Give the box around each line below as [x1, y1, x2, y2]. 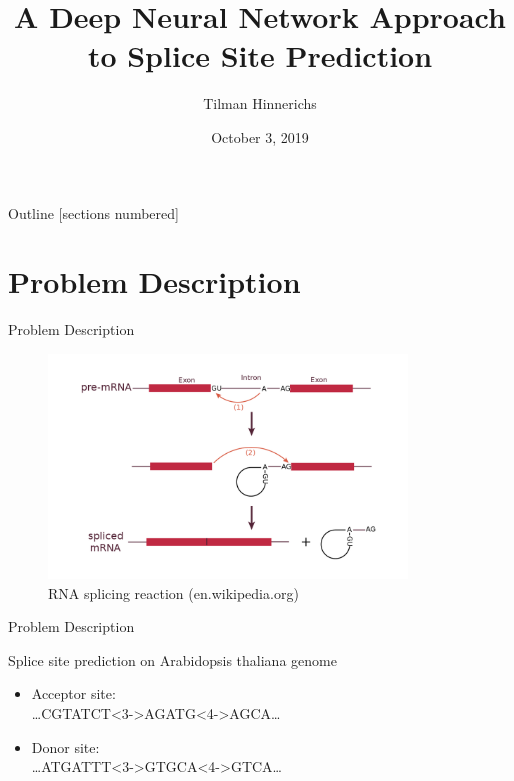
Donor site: [31, 736, 100, 757]
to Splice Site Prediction [87, 35, 433, 76]
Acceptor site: [31, 683, 116, 704]
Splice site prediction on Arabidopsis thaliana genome [8, 649, 337, 670]
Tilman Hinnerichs [203, 93, 317, 114]
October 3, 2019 [211, 126, 309, 147]
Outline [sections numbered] [8, 202, 179, 223]
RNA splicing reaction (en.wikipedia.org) [48, 582, 299, 603]
